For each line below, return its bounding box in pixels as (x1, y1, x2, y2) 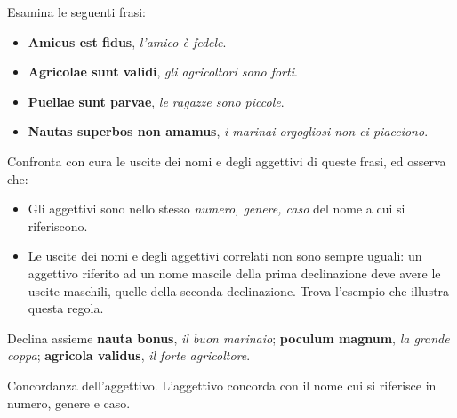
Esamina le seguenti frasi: (7, 3, 147, 20)
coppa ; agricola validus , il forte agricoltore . (7, 346, 251, 365)
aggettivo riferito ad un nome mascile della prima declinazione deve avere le (28, 263, 441, 282)
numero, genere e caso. (7, 393, 131, 412)
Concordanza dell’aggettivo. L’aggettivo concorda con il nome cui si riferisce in (7, 375, 437, 394)
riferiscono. (28, 216, 88, 235)
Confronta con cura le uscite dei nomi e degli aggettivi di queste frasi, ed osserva (7, 151, 446, 170)
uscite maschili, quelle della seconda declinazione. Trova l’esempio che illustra (28, 281, 450, 300)
